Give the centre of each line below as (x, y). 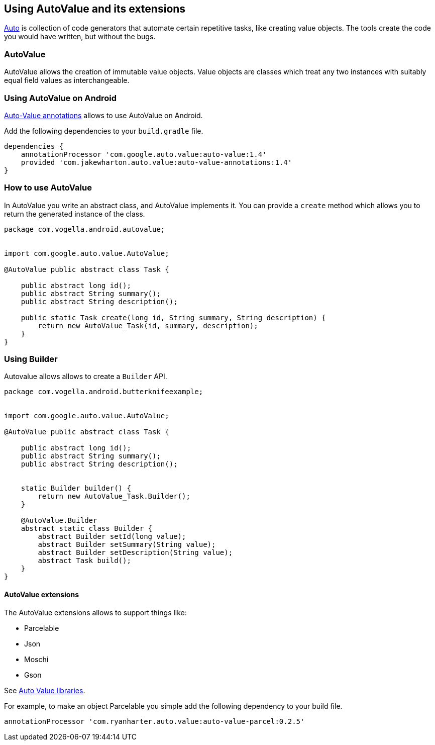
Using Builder (31, 359)
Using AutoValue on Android (61, 98)
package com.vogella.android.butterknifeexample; (104, 392)
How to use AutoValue (48, 188)
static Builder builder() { (76, 488)
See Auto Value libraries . (45, 690)
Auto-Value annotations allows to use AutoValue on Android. (103, 115)
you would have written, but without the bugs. (80, 37)
